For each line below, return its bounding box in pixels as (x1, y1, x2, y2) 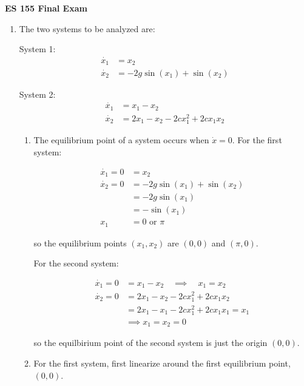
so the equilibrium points (33, 236, 127, 249)
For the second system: (33, 257, 119, 269)
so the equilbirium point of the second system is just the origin (33, 336, 268, 349)
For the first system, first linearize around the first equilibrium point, (33, 357, 291, 370)
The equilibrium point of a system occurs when (33, 134, 209, 146)
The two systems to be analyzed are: (19, 22, 155, 35)
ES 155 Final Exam (5, 2, 87, 14)
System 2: (19, 87, 56, 100)
